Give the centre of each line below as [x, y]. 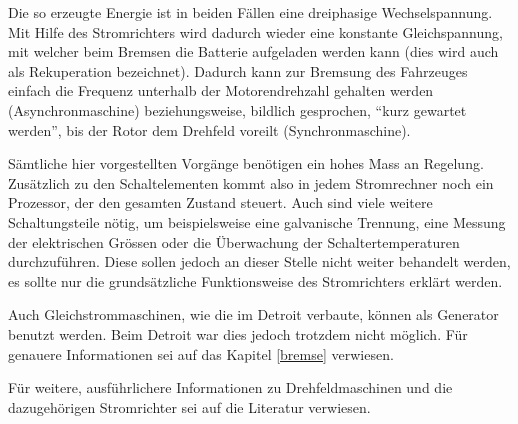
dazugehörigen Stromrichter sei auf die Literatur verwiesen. [189, 406]
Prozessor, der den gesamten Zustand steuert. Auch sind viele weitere [220, 202]
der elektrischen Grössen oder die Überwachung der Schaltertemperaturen [234, 241]
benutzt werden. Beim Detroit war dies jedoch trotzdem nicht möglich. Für [238, 333]
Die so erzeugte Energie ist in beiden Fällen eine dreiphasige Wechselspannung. [250, 12]
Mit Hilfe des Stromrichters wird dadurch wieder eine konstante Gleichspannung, [255, 31]
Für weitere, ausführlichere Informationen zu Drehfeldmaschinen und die [230, 387]
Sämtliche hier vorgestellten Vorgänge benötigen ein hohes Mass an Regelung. [246, 163]
